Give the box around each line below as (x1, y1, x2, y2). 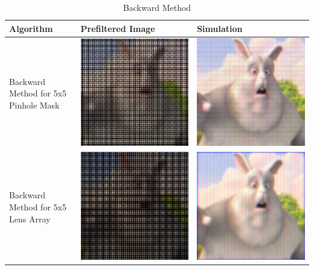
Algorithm (9, 22, 53, 34)
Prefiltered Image (80, 22, 155, 34)
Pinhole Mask (9, 98, 60, 111)
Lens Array (9, 212, 51, 225)
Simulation (197, 22, 243, 34)
